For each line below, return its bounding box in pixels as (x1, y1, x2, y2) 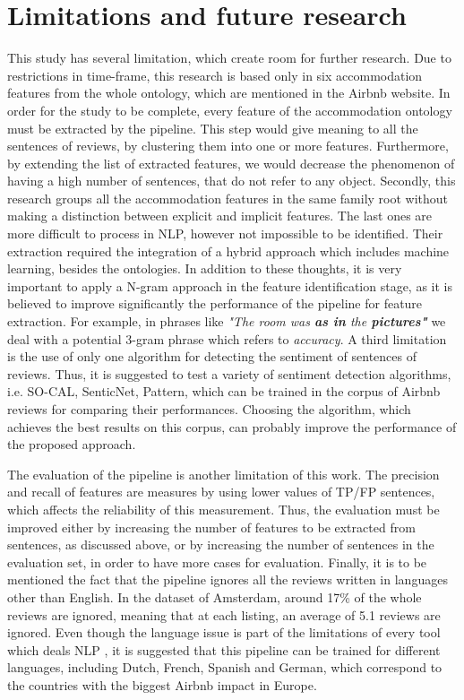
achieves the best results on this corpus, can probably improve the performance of (7, 417, 457, 436)
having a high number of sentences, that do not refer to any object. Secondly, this (7, 171, 456, 190)
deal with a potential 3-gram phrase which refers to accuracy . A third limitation (7, 329, 447, 348)
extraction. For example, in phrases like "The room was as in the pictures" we (7, 312, 446, 331)
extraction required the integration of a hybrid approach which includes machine (7, 241, 450, 260)
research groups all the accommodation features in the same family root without (7, 188, 449, 207)
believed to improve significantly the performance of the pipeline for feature (7, 294, 423, 313)
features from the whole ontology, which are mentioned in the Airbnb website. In (7, 83, 451, 102)
